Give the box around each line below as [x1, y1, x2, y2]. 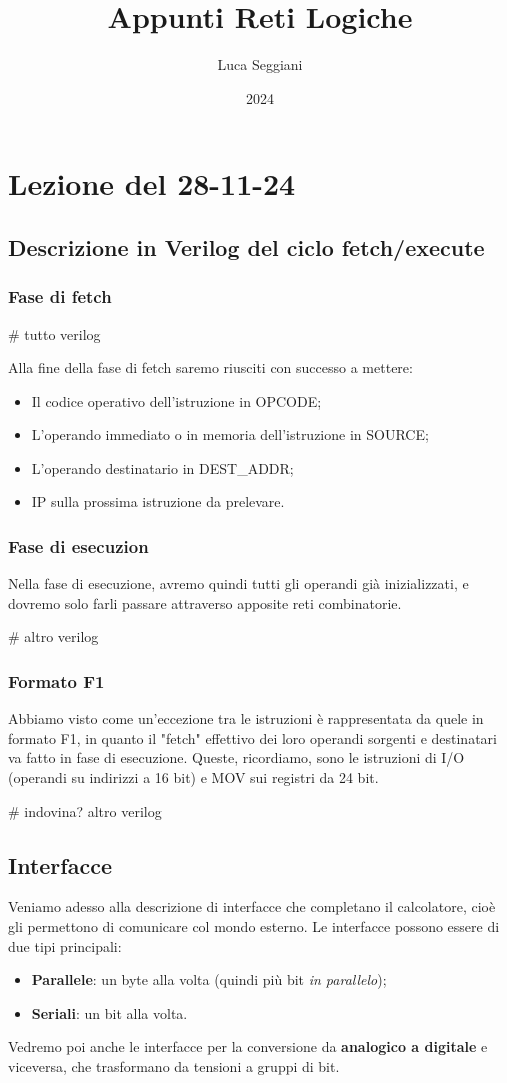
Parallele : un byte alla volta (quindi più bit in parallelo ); [31, 969, 387, 990]
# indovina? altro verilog [8, 800, 162, 821]
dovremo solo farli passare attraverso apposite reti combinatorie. [8, 592, 402, 613]
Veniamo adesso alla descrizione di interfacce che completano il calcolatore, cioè [8, 896, 496, 917]
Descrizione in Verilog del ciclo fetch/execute [8, 231, 485, 262]
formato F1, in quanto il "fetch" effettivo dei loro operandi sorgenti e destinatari [8, 727, 497, 748]
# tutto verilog [8, 323, 101, 344]
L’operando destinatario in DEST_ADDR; [31, 457, 294, 478]
